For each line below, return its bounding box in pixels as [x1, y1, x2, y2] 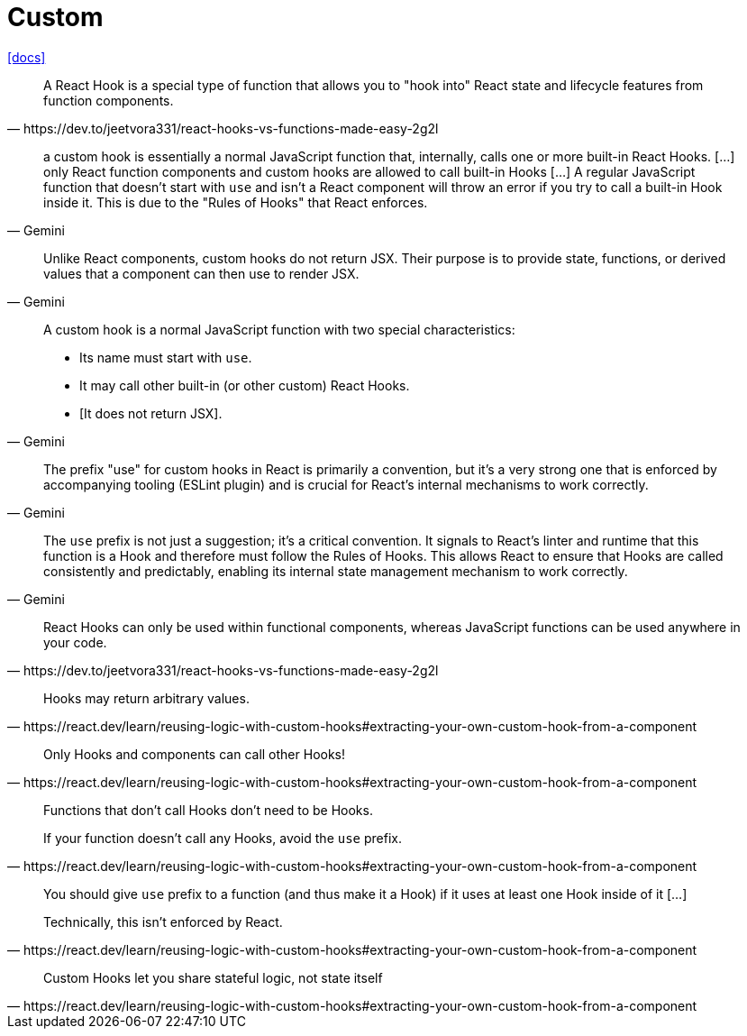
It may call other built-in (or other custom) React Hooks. [79, 377, 410, 393]
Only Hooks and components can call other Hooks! [43, 746, 346, 762]
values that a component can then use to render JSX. [43, 265, 360, 281]
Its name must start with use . [79, 349, 252, 365]
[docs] [7, 49, 46, 65]
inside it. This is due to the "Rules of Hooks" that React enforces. [43, 194, 428, 210]
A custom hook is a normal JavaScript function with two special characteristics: [43, 321, 515, 337]
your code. [43, 634, 107, 650]
